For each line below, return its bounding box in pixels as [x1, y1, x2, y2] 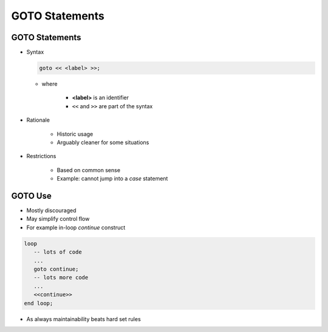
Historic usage [56, 130, 94, 137]
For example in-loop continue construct [26, 224, 126, 231]
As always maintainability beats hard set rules [26, 315, 141, 322]
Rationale [26, 116, 50, 124]
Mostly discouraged [26, 207, 77, 214]
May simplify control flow [26, 215, 90, 223]
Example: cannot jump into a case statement [56, 175, 168, 182]
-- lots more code [33, 274, 89, 281]
